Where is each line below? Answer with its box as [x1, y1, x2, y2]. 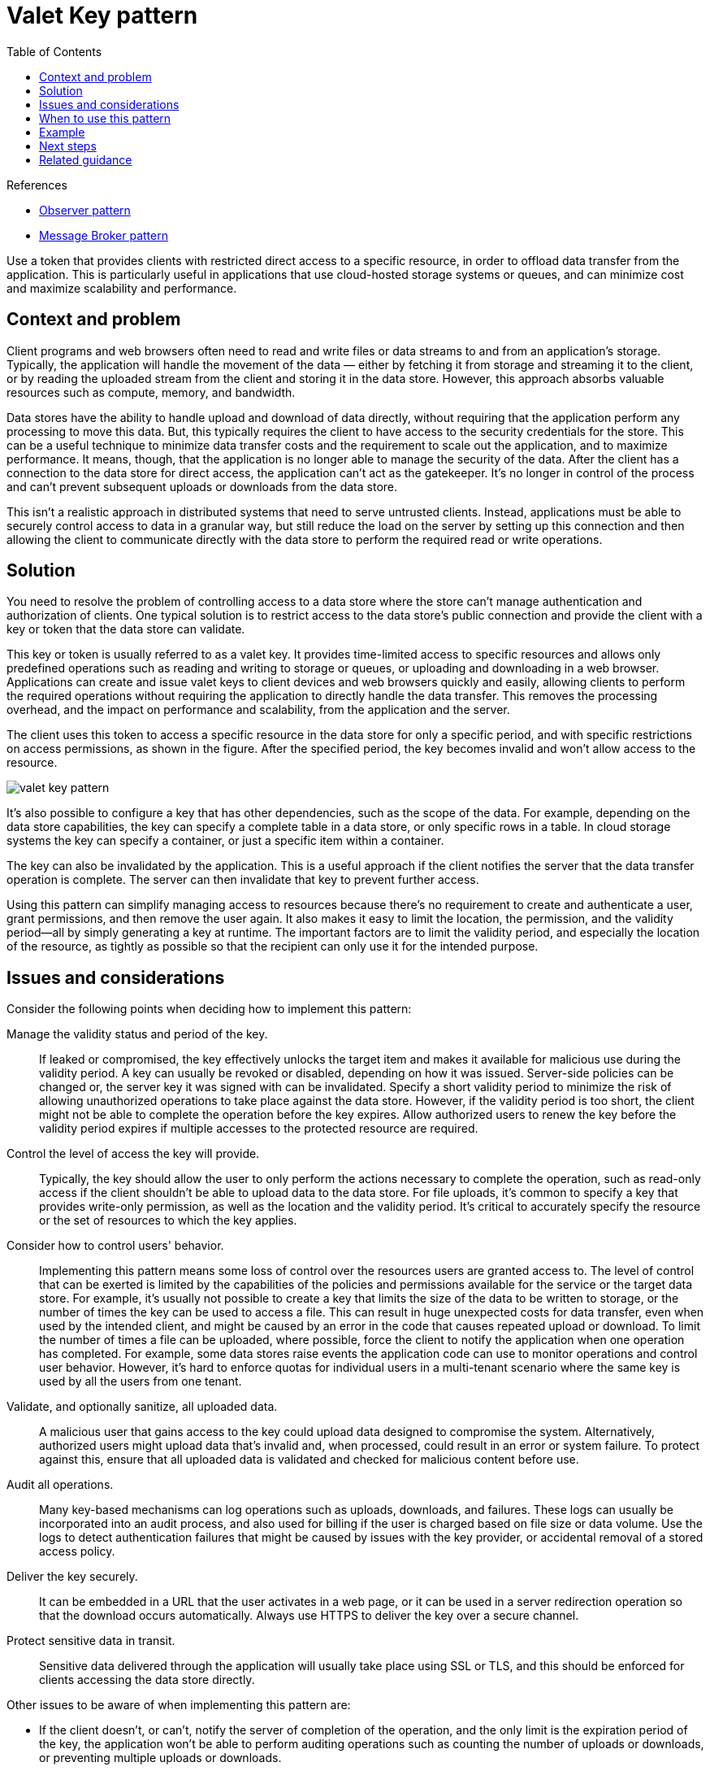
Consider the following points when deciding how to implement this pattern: [6, 1002, 412, 1016]
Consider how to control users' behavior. [6, 1238, 224, 1253]
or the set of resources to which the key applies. [39, 1213, 297, 1228]
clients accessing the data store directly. [39, 1673, 255, 1687]
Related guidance [39, 152, 132, 167]
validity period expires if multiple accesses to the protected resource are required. [39, 1121, 478, 1136]
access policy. [39, 1544, 115, 1559]
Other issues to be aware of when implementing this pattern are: [6, 1698, 351, 1712]
